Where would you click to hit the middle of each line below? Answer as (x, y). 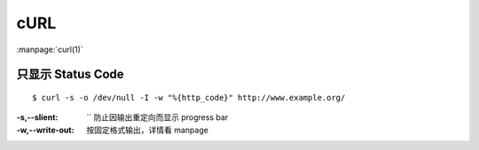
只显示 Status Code (70, 75)
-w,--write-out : (45, 130)
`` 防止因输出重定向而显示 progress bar (157, 117)
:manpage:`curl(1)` (50, 49)
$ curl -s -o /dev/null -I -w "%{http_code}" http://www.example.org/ (189, 97)
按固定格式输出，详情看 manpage (147, 130)
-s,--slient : (37, 117)
